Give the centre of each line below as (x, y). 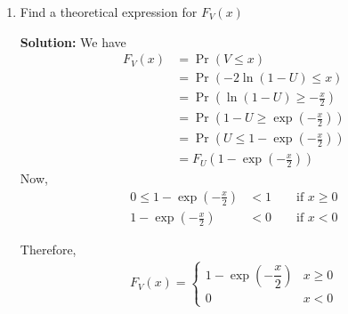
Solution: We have (73, 41)
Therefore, (48, 250)
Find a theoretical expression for (109, 12)
